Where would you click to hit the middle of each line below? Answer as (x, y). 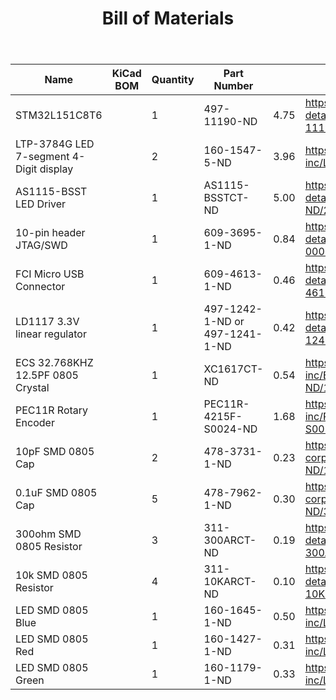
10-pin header (50, 233)
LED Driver (41, 204)
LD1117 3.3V (47, 322)
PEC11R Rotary (52, 410)
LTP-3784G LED (55, 144)
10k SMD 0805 (51, 575)
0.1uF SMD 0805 (56, 493)
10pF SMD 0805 (55, 452)
